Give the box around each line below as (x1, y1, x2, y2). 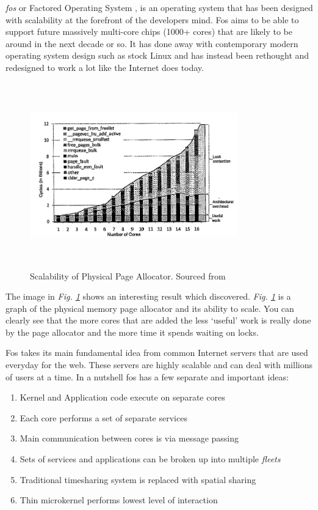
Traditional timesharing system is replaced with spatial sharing (20, 473, 256, 486)
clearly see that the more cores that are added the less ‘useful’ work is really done (5, 314, 311, 327)
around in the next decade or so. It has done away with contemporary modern (5, 37, 298, 50)
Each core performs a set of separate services (20, 411, 187, 424)
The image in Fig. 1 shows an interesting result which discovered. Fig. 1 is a (5, 290, 291, 303)
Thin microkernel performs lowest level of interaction (20, 493, 218, 506)
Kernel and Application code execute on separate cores (20, 391, 225, 404)
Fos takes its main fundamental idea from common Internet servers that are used (5, 346, 308, 359)
